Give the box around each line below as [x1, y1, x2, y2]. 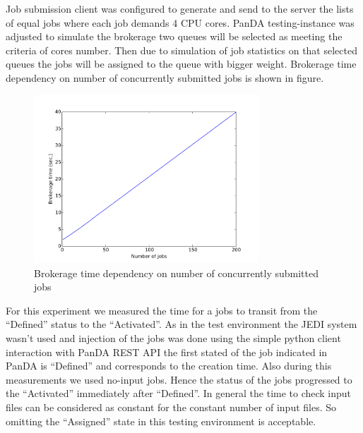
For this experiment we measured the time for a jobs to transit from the [6, 303, 318, 317]
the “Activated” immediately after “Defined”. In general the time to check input [6, 386, 352, 401]
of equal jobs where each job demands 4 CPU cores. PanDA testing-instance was [6, 15, 355, 30]
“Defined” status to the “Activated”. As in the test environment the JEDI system [6, 317, 357, 331]
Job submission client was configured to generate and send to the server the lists [6, 1, 354, 16]
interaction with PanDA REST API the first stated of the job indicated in [6, 344, 328, 359]
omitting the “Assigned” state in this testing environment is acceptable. [6, 413, 316, 428]
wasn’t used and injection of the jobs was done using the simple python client [6, 331, 341, 346]
